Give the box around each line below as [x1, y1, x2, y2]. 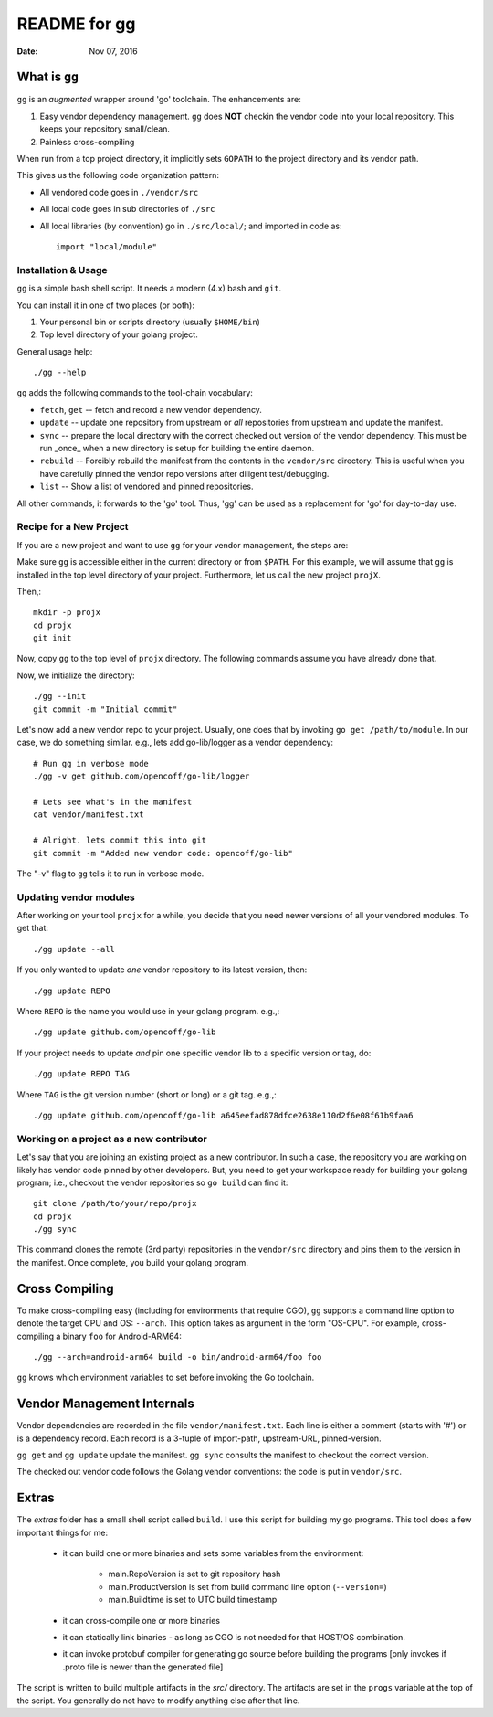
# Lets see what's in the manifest [33, 796, 193, 807]
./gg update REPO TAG [33, 1069, 130, 1079]
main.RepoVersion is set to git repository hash [108, 1568, 281, 1580]
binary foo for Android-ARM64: [62, 1330, 182, 1341]
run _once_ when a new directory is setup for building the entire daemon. [39, 443, 315, 454]
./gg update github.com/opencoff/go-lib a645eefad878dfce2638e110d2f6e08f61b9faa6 [33, 1110, 414, 1120]
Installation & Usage [16, 263, 108, 276]
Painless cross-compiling [39, 136, 135, 147]
